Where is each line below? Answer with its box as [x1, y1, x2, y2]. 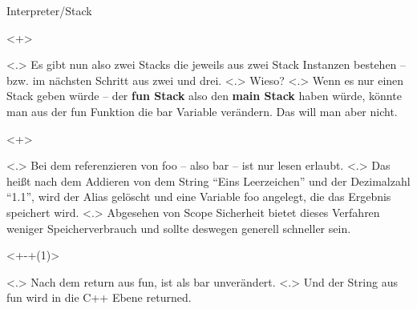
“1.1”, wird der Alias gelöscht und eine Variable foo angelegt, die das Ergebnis [6, 188, 391, 205]
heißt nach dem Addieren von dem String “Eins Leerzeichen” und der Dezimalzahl [6, 172, 411, 189]
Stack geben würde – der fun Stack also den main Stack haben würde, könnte [6, 87, 402, 104]
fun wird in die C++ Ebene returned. [6, 289, 192, 306]
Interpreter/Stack [6, 2, 92, 18]
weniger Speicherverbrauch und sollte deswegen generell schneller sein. [6, 219, 351, 236]
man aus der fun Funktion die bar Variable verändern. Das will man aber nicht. [6, 102, 398, 119]
